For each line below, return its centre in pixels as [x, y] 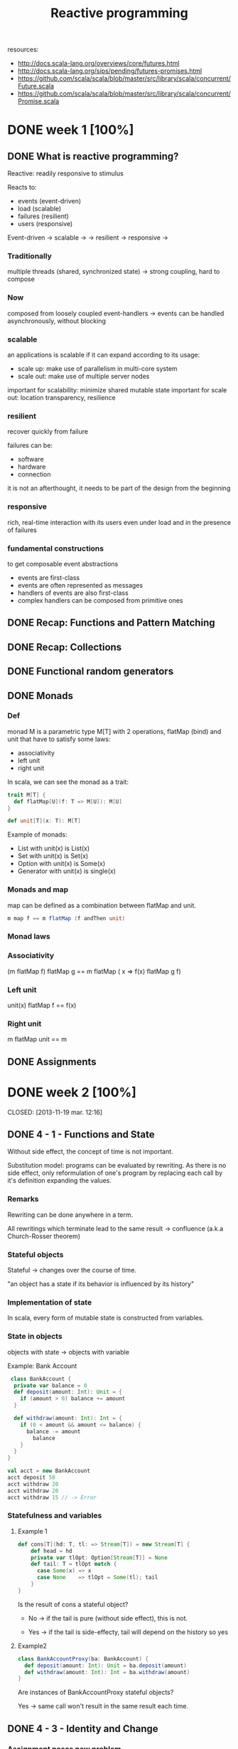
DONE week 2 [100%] [72, 1092]
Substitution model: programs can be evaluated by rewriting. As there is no [117, 1166]
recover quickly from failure [48, 432]
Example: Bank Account [42, 1366]
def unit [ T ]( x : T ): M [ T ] [44, 821]
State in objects [35, 1337]
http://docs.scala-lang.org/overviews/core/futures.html [98, 63]
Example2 [32, 1646]
